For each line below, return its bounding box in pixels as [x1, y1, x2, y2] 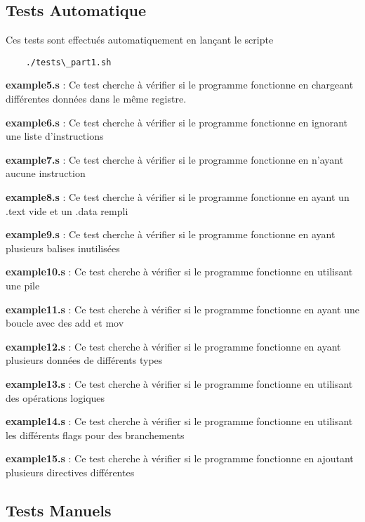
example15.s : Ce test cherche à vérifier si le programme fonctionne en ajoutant [6, 451, 354, 466]
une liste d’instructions [6, 129, 104, 143]
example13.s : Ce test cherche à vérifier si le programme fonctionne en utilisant [6, 376, 353, 391]
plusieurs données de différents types [6, 353, 163, 367]
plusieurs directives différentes [6, 464, 135, 479]
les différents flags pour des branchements [6, 427, 185, 442]
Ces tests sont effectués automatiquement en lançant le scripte [6, 32, 274, 47]
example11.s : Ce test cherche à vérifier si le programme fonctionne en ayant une [6, 301, 359, 316]
